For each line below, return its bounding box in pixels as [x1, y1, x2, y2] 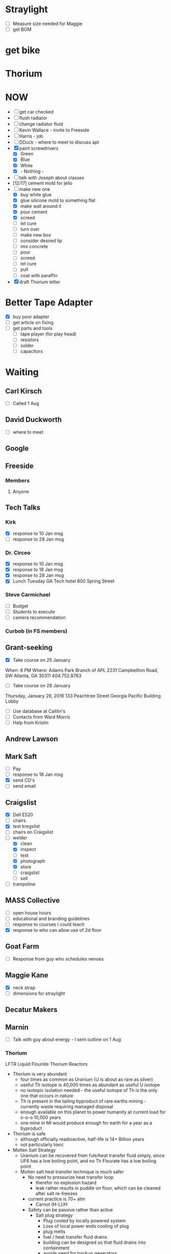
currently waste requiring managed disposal [20, 1104, 113, 1110]
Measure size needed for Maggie [12, 20, 83, 27]
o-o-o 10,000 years [20, 1114, 61, 1121]
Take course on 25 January [12, 657, 70, 663]
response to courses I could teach [12, 921, 85, 927]
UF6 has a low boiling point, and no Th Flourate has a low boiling [20, 1158, 157, 1164]
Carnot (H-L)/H [35, 1201, 68, 1207]
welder [12, 835, 28, 841]
